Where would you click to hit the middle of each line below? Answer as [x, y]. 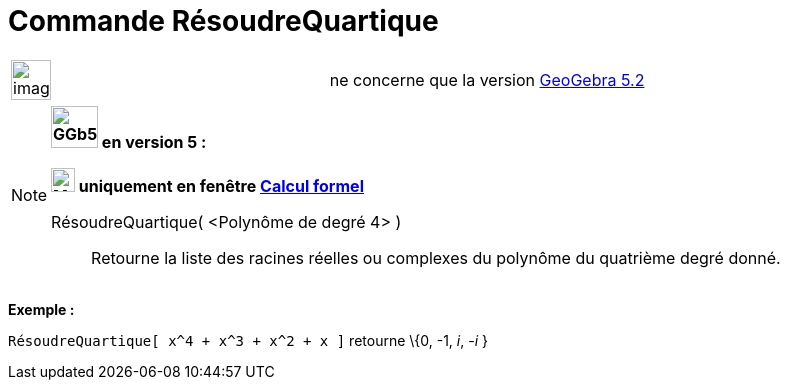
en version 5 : [154, 141]
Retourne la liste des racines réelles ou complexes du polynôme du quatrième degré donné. [436, 257]
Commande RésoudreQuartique [223, 21]
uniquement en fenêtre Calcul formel [221, 185]
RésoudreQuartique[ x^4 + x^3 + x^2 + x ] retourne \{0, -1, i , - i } [248, 340]
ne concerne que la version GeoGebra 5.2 [487, 79]
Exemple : [41, 309]
